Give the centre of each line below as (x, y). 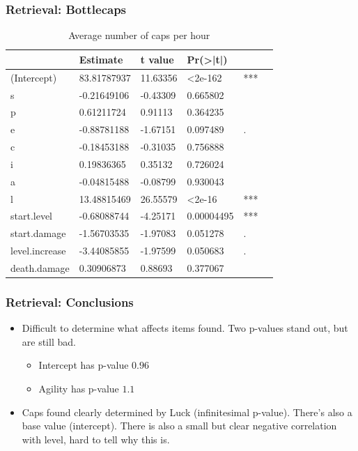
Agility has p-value (79, 389)
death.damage (40, 267)
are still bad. (49, 341)
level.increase (38, 251)
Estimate (101, 59)
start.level (32, 216)
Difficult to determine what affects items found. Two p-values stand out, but (185, 328)
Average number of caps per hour (139, 35)
